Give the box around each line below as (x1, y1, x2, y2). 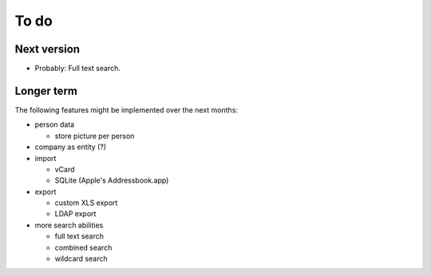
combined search (54, 242, 113, 252)
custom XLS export (54, 198, 118, 207)
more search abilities (34, 220, 104, 230)
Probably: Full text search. (34, 64, 121, 73)
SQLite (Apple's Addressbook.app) (54, 175, 169, 185)
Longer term (14, 84, 77, 97)
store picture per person (54, 131, 135, 140)
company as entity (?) (34, 142, 107, 152)
